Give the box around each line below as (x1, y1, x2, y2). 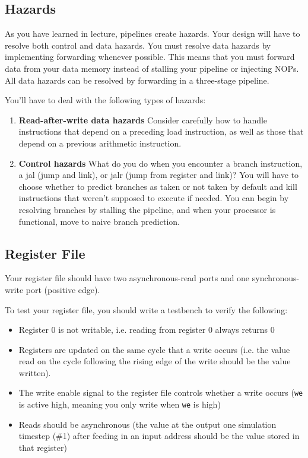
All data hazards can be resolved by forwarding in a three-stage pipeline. (5, 74, 269, 86)
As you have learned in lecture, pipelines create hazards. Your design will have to (5, 27, 300, 40)
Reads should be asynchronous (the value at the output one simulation (18, 418, 277, 430)
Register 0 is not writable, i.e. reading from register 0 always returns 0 (18, 323, 275, 336)
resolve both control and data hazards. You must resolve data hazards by (5, 39, 271, 51)
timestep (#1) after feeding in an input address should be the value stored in (18, 430, 300, 442)
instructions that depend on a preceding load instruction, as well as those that (18, 125, 304, 138)
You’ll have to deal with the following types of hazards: (5, 94, 206, 106)
